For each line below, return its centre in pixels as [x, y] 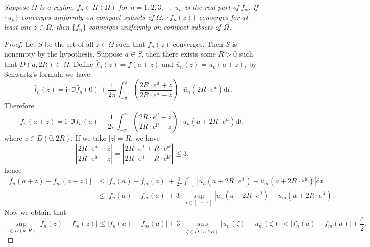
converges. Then [198, 44]
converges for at [224, 17]
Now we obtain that [35, 212]
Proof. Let [20, 44]
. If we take [89, 137]
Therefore [19, 106]
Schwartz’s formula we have [47, 74]
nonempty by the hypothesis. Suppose [64, 54]
